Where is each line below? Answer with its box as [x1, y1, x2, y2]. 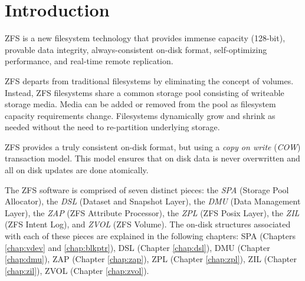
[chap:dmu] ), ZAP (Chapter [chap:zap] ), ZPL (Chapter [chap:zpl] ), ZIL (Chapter [5, 253, 297, 265]
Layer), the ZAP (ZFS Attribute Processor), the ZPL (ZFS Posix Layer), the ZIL [5, 206, 300, 219]
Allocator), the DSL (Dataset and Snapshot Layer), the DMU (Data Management [5, 195, 301, 207]
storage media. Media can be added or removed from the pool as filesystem [5, 98, 276, 110]
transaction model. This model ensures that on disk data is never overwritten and [5, 152, 300, 164]
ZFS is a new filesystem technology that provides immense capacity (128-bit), [5, 32, 286, 44]
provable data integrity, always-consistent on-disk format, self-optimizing [5, 43, 267, 55]
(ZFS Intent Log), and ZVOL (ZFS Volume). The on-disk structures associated [5, 218, 291, 230]
